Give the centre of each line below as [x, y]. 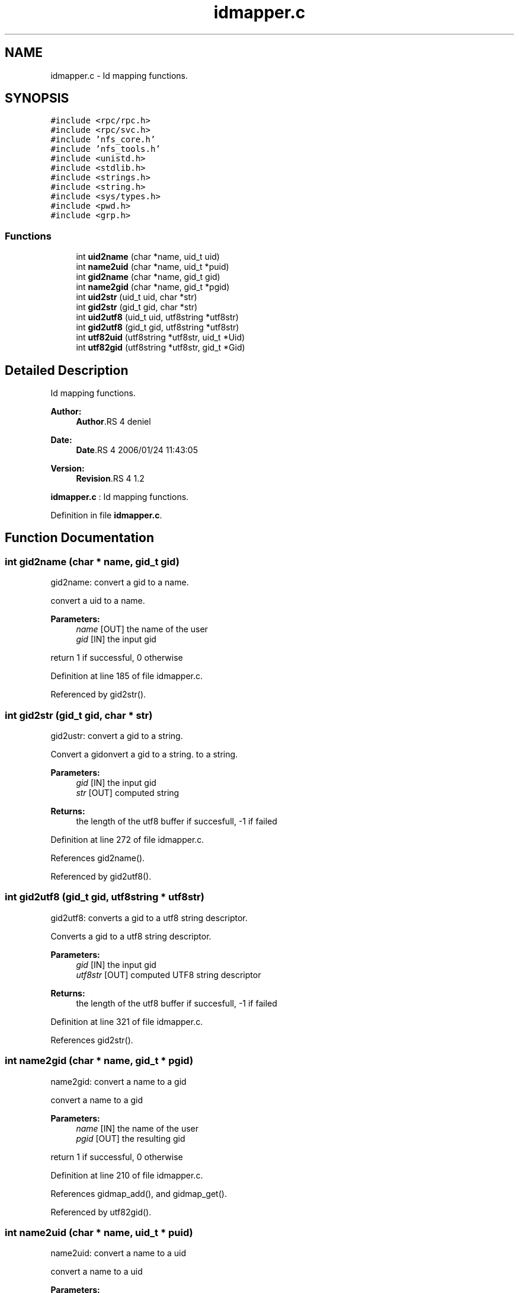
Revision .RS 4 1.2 [110, 479]
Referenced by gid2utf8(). [101, 876]
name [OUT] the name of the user [142, 629]
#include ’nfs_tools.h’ [105, 149]
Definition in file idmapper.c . [106, 515]
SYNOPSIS [37, 98]
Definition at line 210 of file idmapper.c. [127, 1175]
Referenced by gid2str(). [98, 695]
